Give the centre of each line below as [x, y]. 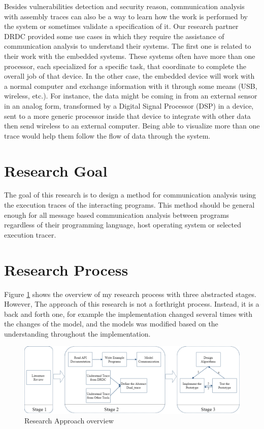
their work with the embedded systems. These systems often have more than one [130, 56]
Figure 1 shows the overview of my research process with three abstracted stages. [130, 294]
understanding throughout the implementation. [77, 333]
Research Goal [56, 170]
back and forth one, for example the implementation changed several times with [128, 313]
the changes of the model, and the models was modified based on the [111, 324]
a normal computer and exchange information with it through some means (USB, [131, 86]
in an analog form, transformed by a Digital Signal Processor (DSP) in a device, [129, 105]
